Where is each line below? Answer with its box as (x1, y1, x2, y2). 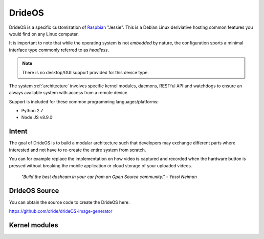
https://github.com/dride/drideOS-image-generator (9, 208, 112, 214)
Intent (9, 127, 28, 136)
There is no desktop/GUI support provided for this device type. (22, 69, 149, 75)
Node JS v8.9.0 (21, 115, 53, 120)
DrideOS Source (9, 186, 59, 195)
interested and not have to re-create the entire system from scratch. (9, 147, 146, 153)
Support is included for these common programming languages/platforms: (9, 99, 159, 104)
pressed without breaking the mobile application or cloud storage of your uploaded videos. (9, 162, 193, 168)
